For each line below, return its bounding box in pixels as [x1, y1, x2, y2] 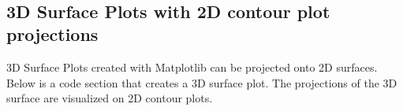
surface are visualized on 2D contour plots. [6, 90, 213, 106]
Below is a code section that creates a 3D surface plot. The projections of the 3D [6, 74, 397, 91]
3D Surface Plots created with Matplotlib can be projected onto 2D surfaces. [6, 59, 378, 76]
